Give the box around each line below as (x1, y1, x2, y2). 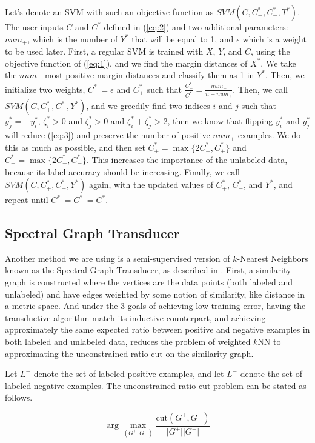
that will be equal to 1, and (131, 32, 234, 45)
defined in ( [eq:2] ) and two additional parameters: (104, 21, 288, 33)
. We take (260, 56, 296, 69)
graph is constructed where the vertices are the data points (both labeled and (5, 275, 293, 288)
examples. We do (238, 128, 301, 141)
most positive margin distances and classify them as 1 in (44, 68, 254, 81)
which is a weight (242, 32, 307, 45)
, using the (251, 45, 290, 58)
